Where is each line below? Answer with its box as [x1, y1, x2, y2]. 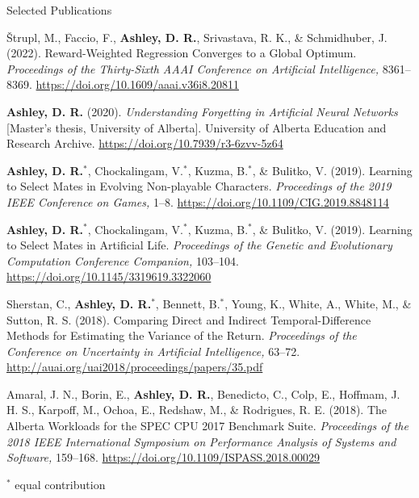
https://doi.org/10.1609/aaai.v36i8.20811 [36, 76, 239, 93]
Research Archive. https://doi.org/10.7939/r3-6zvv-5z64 [6, 135, 283, 152]
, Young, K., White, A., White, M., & [224, 295, 412, 312]
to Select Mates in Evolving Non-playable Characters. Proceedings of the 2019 [6, 178, 392, 195]
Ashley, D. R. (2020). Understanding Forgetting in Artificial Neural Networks [6, 103, 398, 119]
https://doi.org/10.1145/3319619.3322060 [6, 268, 212, 285]
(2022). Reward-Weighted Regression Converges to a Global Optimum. [6, 44, 357, 61]
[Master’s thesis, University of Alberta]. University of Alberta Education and [6, 119, 387, 136]
